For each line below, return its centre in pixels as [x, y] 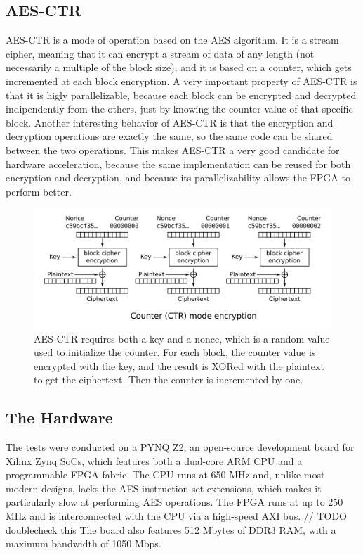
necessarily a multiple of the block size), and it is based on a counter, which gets [179, 67]
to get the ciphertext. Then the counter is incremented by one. [169, 379]
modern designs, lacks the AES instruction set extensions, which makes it [164, 488]
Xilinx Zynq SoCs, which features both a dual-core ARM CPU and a [154, 460]
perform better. [39, 191]
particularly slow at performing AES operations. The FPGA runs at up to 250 [174, 502]
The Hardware [59, 417]
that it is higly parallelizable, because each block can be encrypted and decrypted [181, 95]
